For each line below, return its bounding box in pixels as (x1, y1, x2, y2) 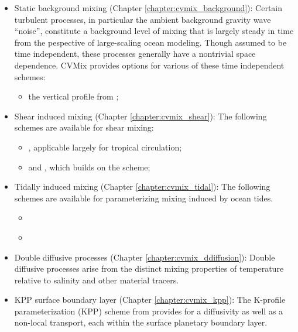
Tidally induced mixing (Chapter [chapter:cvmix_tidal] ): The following (14, 180, 270, 193)
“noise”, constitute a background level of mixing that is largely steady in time (14, 25, 294, 37)
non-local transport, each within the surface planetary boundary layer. (14, 316, 268, 328)
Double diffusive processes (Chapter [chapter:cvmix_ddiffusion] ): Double (14, 251, 275, 263)
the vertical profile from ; (28, 90, 119, 102)
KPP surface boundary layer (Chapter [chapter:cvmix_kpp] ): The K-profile (14, 293, 286, 306)
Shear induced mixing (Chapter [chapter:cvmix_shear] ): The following (14, 109, 267, 122)
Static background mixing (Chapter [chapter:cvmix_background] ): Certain (14, 2, 283, 13)
